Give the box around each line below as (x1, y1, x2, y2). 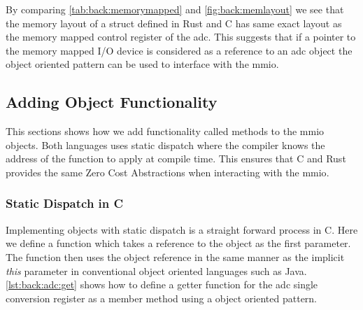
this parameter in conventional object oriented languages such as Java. (6, 263, 307, 278)
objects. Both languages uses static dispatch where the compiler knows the (6, 137, 325, 152)
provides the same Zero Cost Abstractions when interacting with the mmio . (6, 164, 329, 179)
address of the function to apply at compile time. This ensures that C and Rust (6, 151, 346, 166)
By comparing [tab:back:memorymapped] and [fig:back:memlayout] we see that (6, 2, 344, 16)
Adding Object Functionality (6, 91, 218, 113)
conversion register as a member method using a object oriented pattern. (6, 290, 318, 305)
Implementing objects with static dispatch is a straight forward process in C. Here (6, 222, 358, 237)
